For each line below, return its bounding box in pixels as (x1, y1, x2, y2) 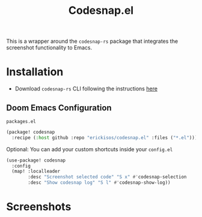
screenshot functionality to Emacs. (6, 44, 93, 51)
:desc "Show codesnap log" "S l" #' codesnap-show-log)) (28, 180, 171, 186)
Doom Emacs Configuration (6, 102, 112, 113)
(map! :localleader (11, 168, 61, 175)
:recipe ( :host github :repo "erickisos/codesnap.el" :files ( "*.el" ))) (11, 134, 198, 140)
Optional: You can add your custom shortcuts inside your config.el (6, 145, 173, 153)
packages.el (6, 118, 36, 124)
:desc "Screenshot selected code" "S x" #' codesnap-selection (28, 174, 187, 180)
